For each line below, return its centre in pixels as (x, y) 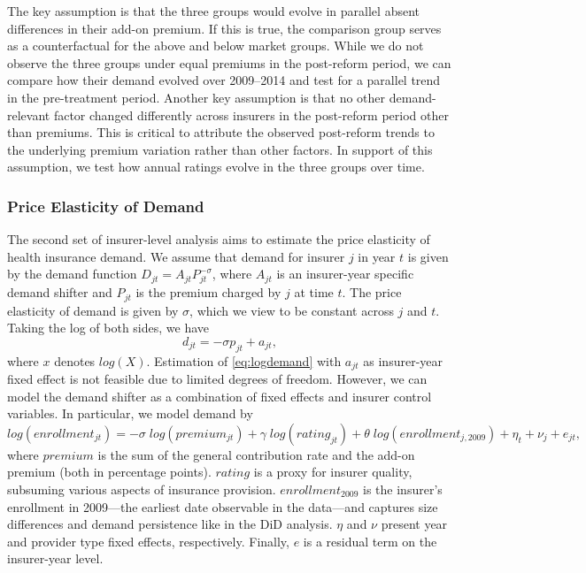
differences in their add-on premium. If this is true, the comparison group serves (224, 28)
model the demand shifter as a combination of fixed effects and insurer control (220, 396)
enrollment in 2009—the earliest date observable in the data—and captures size (223, 506)
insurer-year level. (55, 558)
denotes (75, 360)
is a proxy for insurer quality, (333, 472)
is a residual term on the (370, 541)
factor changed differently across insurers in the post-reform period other (251, 115)
